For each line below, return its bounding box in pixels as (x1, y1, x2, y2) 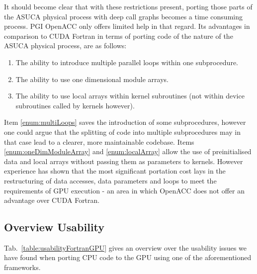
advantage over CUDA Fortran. (4, 195, 100, 205)
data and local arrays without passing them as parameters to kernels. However (4, 156, 243, 166)
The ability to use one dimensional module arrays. (15, 74, 169, 84)
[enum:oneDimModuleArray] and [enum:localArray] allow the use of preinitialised (4, 146, 252, 157)
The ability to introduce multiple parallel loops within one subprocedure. (15, 57, 238, 67)
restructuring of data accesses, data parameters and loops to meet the (4, 175, 217, 185)
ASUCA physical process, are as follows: (4, 40, 127, 51)
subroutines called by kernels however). (15, 100, 135, 110)
